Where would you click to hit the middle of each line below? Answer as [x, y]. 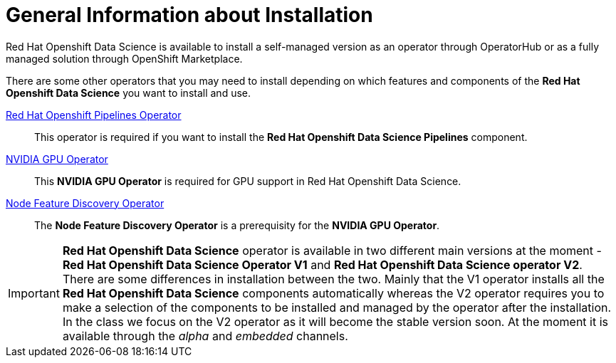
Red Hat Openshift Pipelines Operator [94, 115]
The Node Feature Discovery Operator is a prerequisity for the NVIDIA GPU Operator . [237, 225]
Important [34, 293]
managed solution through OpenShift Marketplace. [124, 58]
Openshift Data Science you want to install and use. [128, 93]
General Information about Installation [189, 15]
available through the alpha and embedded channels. [205, 336]
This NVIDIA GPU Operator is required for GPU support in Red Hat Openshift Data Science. [248, 181]
